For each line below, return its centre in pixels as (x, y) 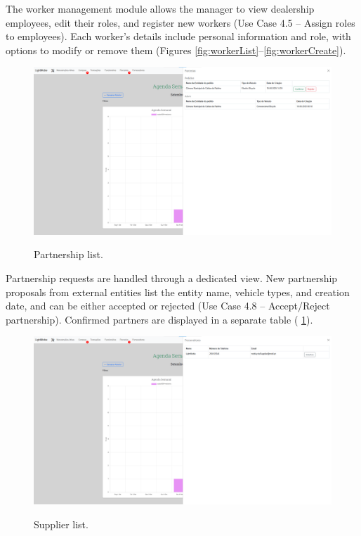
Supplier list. (61, 524)
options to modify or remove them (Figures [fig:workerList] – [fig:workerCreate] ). (176, 50)
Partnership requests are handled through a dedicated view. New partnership (172, 278)
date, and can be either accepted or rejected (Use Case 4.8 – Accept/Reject (168, 306)
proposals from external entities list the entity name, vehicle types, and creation (178, 292)
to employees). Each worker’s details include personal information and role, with (178, 36)
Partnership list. (68, 254)
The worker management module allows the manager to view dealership (160, 8)
